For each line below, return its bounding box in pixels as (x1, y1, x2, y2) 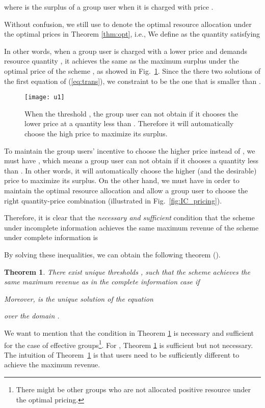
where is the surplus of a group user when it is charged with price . (4, 2, 214, 12)
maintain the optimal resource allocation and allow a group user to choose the (4, 185, 248, 195)
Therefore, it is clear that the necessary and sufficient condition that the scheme (4, 212, 255, 223)
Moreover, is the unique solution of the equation (4, 293, 153, 304)
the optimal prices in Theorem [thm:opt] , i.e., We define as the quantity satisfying (4, 28, 260, 39)
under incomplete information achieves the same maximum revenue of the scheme (4, 222, 259, 232)
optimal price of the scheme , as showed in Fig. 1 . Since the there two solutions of (4, 65, 261, 76)
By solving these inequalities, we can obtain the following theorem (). (4, 249, 221, 259)
